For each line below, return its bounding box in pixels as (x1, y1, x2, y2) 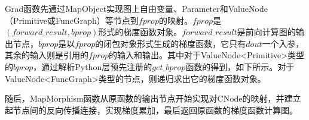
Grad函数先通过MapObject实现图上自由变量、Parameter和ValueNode (5, 2, 268, 14)
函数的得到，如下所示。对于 (185, 60, 295, 72)
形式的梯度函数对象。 (98, 26, 182, 38)
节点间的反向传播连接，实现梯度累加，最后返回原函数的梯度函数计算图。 (13, 103, 298, 116)
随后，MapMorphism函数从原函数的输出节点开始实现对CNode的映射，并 (5, 92, 284, 105)
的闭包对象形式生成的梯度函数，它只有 (95, 37, 246, 49)
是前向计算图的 (237, 26, 296, 38)
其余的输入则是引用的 (5, 49, 88, 61)
